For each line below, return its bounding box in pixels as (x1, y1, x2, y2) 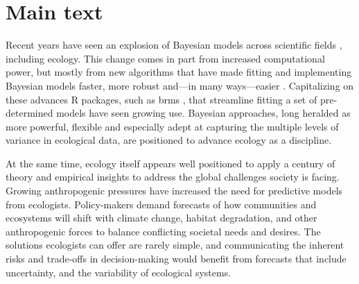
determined (6, 106, 53, 120)
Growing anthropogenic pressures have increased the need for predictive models (6, 183, 343, 198)
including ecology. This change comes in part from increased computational (6, 51, 325, 65)
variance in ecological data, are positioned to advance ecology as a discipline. (6, 133, 332, 147)
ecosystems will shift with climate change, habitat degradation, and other (6, 210, 317, 225)
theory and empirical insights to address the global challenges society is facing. (6, 169, 340, 184)
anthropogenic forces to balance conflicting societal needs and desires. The (6, 224, 321, 238)
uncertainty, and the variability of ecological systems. (6, 265, 231, 279)
